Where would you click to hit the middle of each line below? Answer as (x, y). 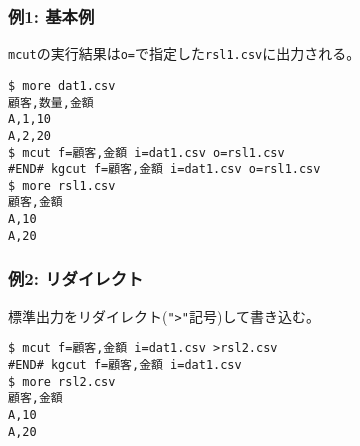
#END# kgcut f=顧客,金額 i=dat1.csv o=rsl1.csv (164, 169)
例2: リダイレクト (76, 278)
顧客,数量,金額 (51, 102)
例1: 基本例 (51, 15)
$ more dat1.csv (62, 85)
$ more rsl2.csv (62, 381)
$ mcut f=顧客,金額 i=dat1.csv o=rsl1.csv (146, 152)
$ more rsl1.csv (62, 185)
